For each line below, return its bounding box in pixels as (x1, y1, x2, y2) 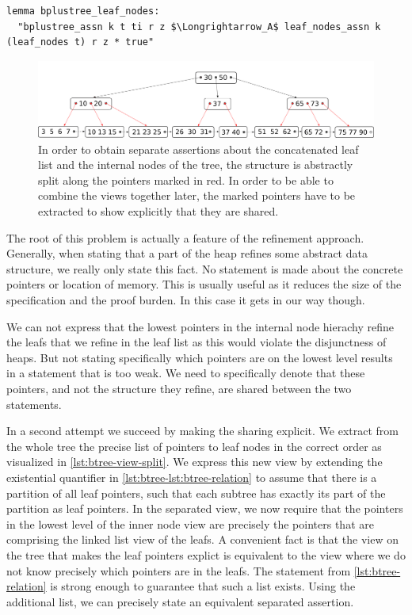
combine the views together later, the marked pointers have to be (38, 187, 356, 204)
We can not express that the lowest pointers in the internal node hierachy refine (6, 318, 394, 334)
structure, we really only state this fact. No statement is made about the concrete (6, 260, 403, 277)
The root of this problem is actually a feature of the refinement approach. (6, 229, 364, 246)
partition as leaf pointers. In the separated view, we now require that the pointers (6, 500, 403, 517)
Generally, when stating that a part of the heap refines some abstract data (6, 245, 368, 262)
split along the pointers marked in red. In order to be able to (38, 171, 334, 188)
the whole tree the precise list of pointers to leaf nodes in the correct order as (6, 437, 382, 454)
